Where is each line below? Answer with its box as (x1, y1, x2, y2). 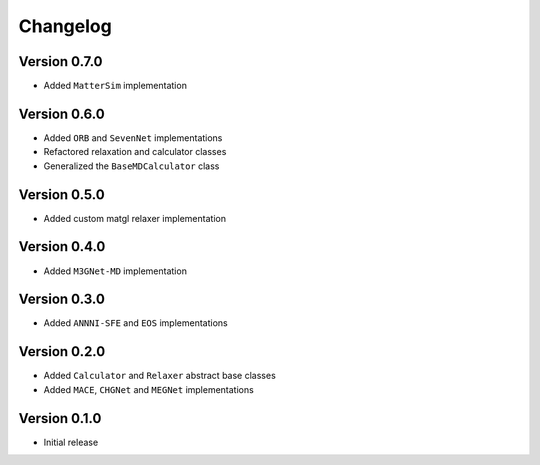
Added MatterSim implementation (43, 80, 187, 92)
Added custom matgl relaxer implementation (43, 212, 227, 224)
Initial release (43, 436, 99, 448)
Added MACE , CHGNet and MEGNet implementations (43, 383, 254, 395)
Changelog (18, 15, 112, 37)
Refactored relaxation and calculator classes (43, 146, 227, 158)
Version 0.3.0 (18, 291, 105, 308)
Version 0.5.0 (18, 186, 105, 203)
